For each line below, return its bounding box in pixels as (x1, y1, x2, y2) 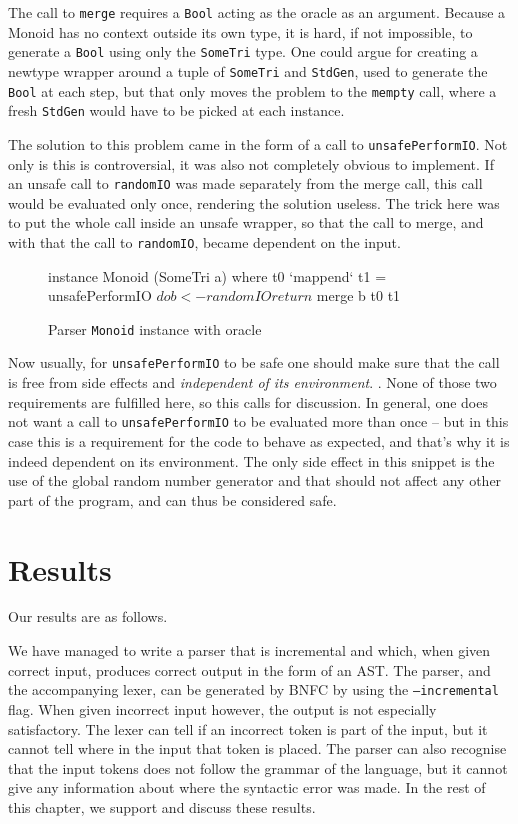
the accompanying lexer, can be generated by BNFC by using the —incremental (8, 679, 499, 700)
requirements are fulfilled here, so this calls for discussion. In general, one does (8, 391, 488, 412)
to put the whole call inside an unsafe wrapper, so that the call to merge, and (8, 212, 484, 233)
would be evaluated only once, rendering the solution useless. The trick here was (8, 192, 500, 213)
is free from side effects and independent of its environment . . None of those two (8, 372, 497, 393)
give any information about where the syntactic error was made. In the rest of (8, 777, 486, 798)
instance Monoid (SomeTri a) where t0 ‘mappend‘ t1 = (48, 265, 387, 286)
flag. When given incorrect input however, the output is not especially (8, 698, 437, 719)
